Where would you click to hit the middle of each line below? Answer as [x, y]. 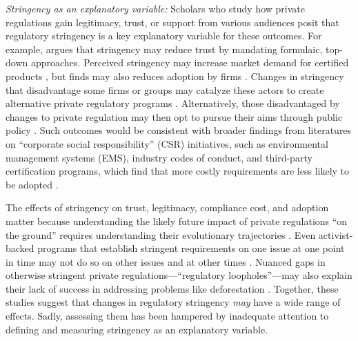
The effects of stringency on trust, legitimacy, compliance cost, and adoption [167, 207]
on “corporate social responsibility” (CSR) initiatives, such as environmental [167, 143]
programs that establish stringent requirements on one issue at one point [191, 248]
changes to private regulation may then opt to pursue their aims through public [174, 116]
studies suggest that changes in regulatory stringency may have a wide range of [173, 302]
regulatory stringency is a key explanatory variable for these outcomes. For [164, 36]
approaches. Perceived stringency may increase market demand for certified [190, 62]
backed [20, 248]
